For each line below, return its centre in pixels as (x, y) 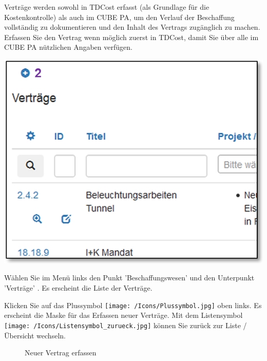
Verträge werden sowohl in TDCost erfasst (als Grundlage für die (107, 7)
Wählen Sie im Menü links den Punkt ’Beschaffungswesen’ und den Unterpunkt (129, 278)
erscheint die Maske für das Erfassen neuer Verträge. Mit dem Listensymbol (123, 315)
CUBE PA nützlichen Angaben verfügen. (68, 47)
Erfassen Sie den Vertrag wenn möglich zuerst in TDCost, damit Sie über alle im (131, 37)
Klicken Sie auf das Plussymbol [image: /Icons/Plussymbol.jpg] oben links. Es (133, 305)
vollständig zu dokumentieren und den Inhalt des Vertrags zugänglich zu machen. (132, 27)
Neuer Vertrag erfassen (61, 353)
